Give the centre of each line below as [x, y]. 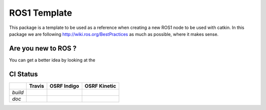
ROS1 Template [41, 13]
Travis [37, 86]
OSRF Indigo [64, 86]
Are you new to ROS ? [43, 48]
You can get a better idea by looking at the [52, 60]
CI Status [23, 74]
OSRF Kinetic [100, 86]
